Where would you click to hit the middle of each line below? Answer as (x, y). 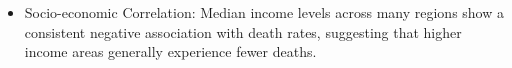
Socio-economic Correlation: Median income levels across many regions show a (264, 12)
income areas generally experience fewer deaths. (170, 51)
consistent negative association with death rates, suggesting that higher (243, 31)
